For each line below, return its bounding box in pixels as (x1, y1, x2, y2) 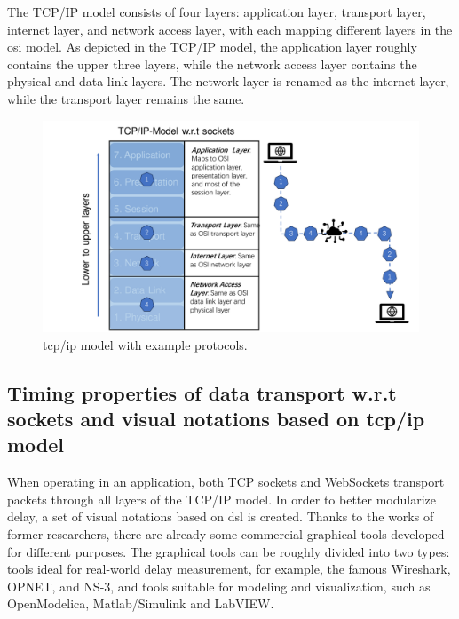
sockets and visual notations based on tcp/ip (7, 405, 425, 433)
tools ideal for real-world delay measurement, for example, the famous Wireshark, (7, 559, 451, 578)
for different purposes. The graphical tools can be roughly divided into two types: (7, 542, 450, 560)
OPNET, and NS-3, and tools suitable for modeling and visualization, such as (7, 576, 431, 595)
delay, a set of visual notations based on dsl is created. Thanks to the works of (7, 507, 434, 526)
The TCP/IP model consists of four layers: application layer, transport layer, (7, 3, 426, 20)
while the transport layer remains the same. (7, 89, 245, 107)
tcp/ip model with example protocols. (43, 335, 248, 353)
